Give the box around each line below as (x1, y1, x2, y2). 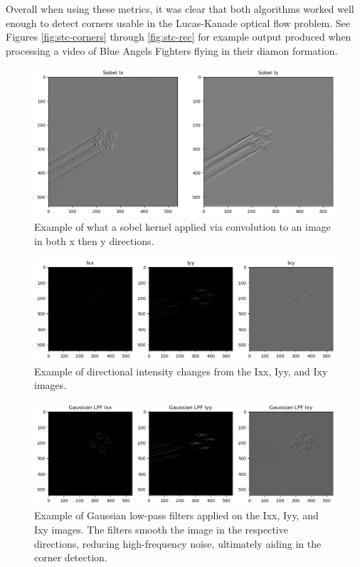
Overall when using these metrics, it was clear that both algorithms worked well (6, 1, 354, 16)
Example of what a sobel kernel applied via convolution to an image (34, 219, 331, 234)
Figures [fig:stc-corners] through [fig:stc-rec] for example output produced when (6, 29, 351, 44)
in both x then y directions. (34, 233, 154, 248)
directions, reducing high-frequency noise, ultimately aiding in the (34, 536, 322, 551)
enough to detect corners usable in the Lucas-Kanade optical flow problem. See (6, 15, 350, 30)
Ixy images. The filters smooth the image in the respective (34, 521, 288, 536)
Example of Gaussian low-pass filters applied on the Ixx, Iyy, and (34, 508, 319, 523)
